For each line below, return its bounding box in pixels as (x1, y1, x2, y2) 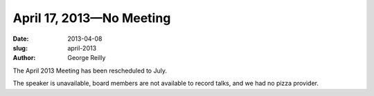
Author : (12, 54, 36, 62)
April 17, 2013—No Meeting (12, 10, 171, 26)
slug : (12, 44, 28, 52)
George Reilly (67, 54, 106, 62)
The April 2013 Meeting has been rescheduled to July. (12, 66, 168, 75)
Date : (12, 35, 29, 43)
